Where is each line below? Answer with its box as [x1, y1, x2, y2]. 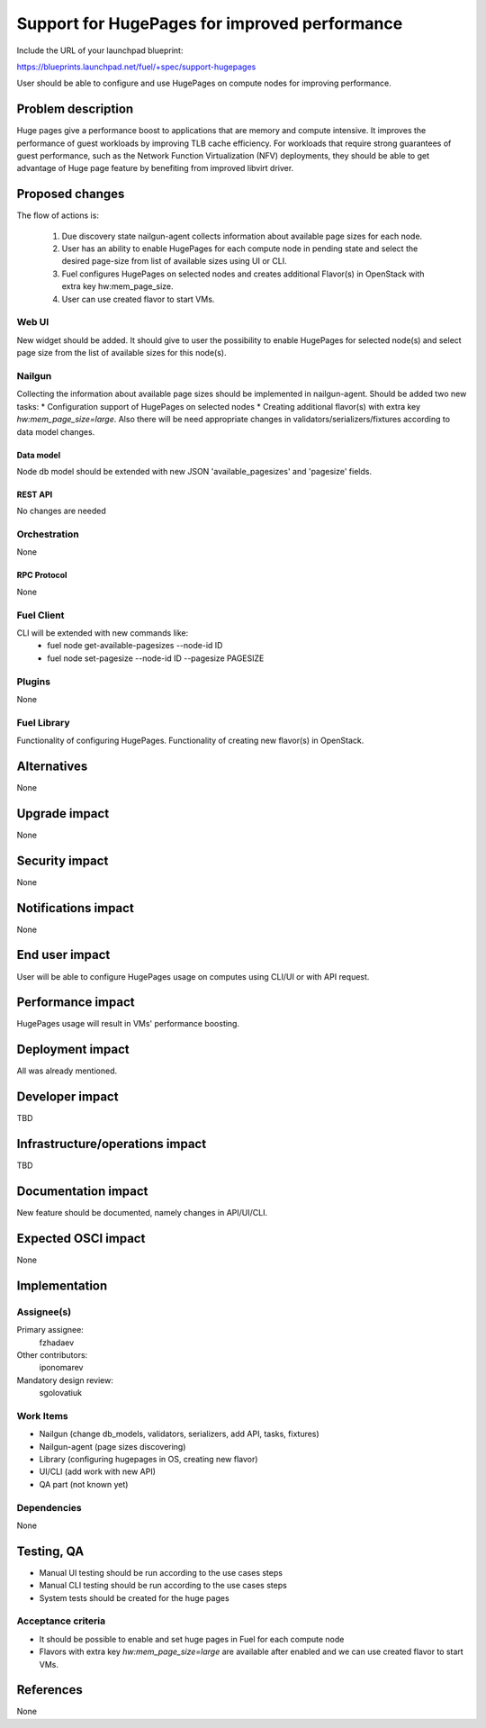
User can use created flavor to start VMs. [61, 294, 215, 304]
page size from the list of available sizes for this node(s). [16, 348, 227, 358]
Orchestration [16, 528, 80, 540]
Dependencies [16, 1501, 83, 1514]
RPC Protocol [16, 570, 67, 581]
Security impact [16, 853, 109, 868]
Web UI [16, 316, 49, 329]
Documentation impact [16, 1183, 148, 1199]
